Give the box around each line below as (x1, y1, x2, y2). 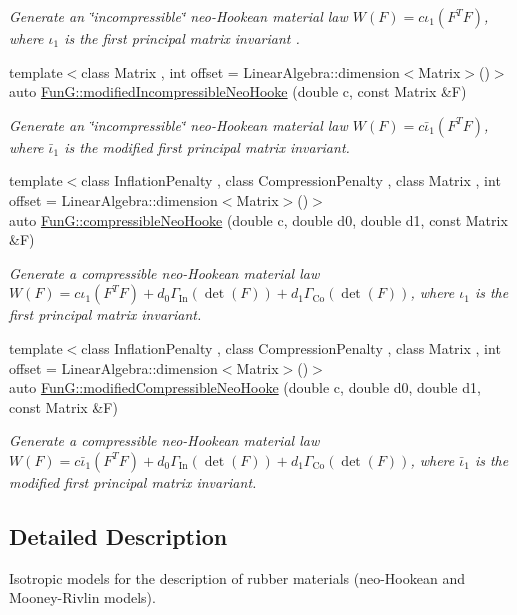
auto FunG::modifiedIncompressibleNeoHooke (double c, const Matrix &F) (9, 81, 467, 102)
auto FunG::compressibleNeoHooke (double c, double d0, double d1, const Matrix (9, 209, 508, 230)
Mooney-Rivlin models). (9, 587, 156, 608)
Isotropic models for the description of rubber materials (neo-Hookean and (9, 567, 465, 588)
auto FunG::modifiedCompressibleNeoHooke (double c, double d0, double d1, (9, 377, 481, 398)
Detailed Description (9, 520, 228, 551)
